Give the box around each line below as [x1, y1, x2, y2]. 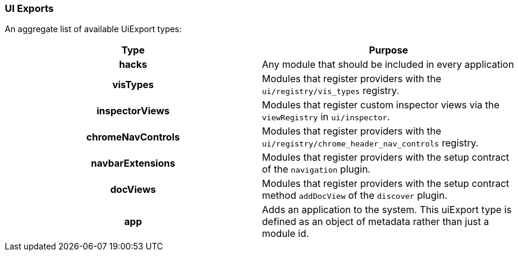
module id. [262, 227, 309, 240]
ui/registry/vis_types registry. [262, 85, 400, 97]
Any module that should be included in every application [262, 58, 514, 71]
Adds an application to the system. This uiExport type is [262, 204, 512, 216]
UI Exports [5, 2, 54, 14]
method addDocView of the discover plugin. [262, 189, 448, 202]
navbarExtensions [91, 157, 176, 170]
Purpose [369, 44, 408, 57]
